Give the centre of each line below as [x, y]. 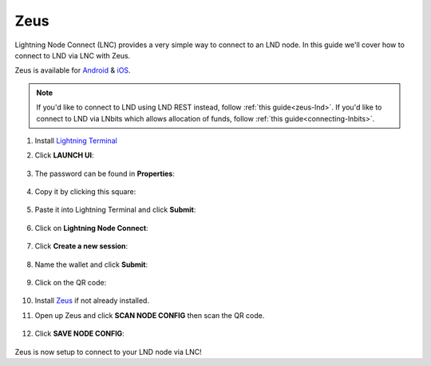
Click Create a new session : [81, 246]
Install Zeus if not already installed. [92, 300]
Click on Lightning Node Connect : [91, 228]
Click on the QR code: [71, 283]
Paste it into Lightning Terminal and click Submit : [115, 210]
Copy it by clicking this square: [85, 192]
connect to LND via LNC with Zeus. [73, 55]
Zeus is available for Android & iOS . [73, 70]
